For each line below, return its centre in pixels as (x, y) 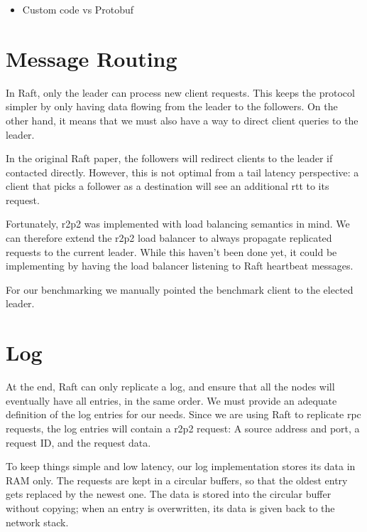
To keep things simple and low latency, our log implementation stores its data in (181, 466)
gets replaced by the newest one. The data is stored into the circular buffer (169, 494)
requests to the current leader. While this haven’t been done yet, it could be (171, 251)
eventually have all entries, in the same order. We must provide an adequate (171, 400)
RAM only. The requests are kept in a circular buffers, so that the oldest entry (177, 480)
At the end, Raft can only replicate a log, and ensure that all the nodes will (170, 387)
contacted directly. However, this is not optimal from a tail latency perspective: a (182, 172)
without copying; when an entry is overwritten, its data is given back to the (170, 507)
